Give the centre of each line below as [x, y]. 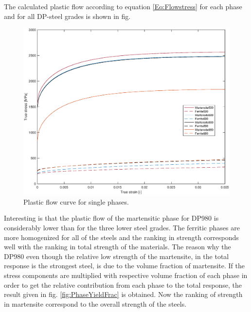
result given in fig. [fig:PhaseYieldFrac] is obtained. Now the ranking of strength [123, 294]
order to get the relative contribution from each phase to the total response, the [123, 285]
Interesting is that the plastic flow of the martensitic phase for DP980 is [111, 218]
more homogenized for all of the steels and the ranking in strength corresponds [121, 237]
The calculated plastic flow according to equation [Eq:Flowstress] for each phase [123, 6]
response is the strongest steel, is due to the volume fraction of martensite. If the [124, 266]
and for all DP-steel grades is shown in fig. [67, 16]
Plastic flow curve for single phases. [76, 201]
